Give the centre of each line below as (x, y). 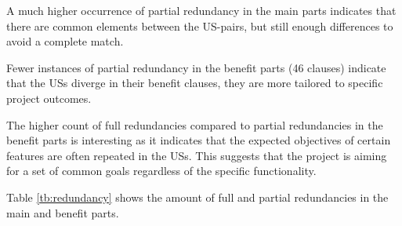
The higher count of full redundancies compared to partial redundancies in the (195, 124)
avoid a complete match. (65, 41)
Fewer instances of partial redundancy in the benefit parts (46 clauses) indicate (196, 67)
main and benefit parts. (63, 212)
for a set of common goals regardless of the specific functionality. (161, 171)
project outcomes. (49, 98)
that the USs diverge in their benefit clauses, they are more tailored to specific (195, 83)
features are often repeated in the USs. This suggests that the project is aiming (197, 155)
